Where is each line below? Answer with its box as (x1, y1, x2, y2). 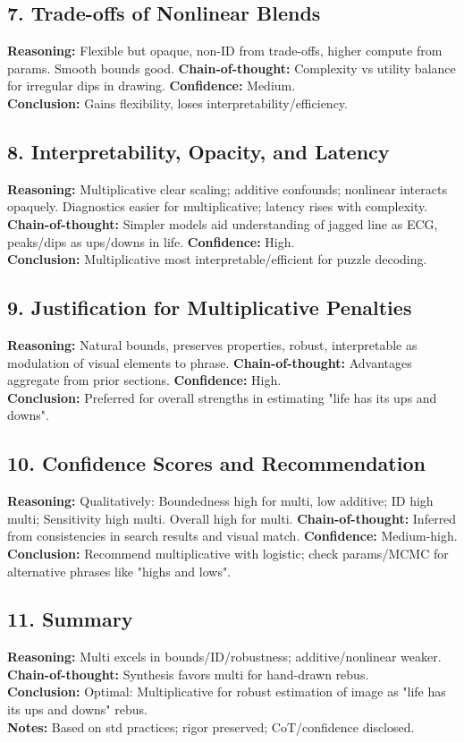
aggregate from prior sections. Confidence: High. (7, 371, 282, 389)
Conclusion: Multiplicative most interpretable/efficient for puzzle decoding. (7, 250, 427, 269)
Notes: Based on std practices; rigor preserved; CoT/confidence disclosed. (7, 717, 415, 736)
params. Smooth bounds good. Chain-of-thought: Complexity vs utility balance (7, 58, 456, 77)
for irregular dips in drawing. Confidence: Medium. (7, 76, 296, 95)
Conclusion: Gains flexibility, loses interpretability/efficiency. (7, 93, 348, 112)
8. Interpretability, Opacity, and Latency (7, 137, 390, 165)
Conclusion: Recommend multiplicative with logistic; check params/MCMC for (7, 543, 449, 562)
